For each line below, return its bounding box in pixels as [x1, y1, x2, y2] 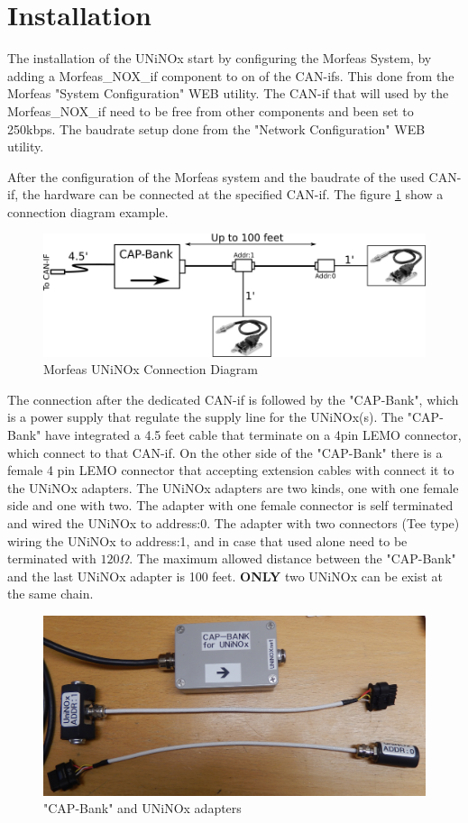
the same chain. [7, 584, 94, 603]
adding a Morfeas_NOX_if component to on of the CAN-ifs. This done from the [7, 66, 454, 85]
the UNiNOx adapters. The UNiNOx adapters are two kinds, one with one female [7, 478, 459, 497]
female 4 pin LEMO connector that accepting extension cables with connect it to [7, 461, 454, 480]
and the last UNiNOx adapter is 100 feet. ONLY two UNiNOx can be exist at [7, 566, 443, 585]
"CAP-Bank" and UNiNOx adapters [43, 799, 242, 818]
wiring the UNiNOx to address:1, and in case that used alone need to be [7, 531, 408, 550]
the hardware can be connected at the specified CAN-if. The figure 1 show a [22, 185, 444, 204]
